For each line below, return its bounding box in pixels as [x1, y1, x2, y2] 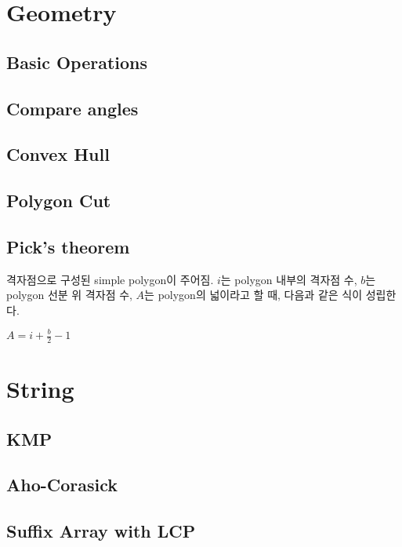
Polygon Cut [6, 188, 111, 213]
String [6, 373, 74, 405]
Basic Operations [6, 49, 148, 74]
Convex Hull [6, 142, 110, 166]
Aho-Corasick [6, 472, 118, 497]
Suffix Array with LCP [6, 519, 196, 543]
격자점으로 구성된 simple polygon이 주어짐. [6, 271, 214, 287]
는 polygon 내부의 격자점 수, [220, 271, 357, 287]
